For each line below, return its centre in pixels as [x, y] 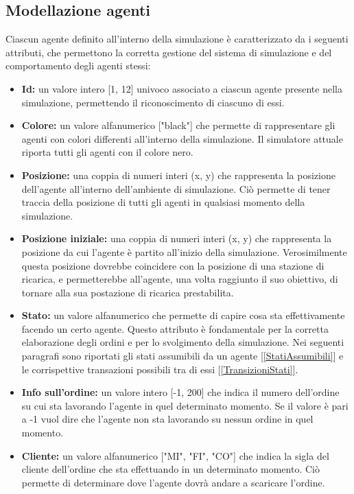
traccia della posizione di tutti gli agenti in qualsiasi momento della [163, 202]
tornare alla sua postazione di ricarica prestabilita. [128, 292]
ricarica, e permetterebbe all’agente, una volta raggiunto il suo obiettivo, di [180, 279]
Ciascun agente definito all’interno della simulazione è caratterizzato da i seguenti [177, 39]
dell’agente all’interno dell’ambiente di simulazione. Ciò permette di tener [176, 188]
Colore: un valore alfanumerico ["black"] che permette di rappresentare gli [178, 125]
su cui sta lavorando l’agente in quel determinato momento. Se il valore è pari [185, 405]
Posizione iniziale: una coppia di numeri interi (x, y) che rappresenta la [177, 238]
